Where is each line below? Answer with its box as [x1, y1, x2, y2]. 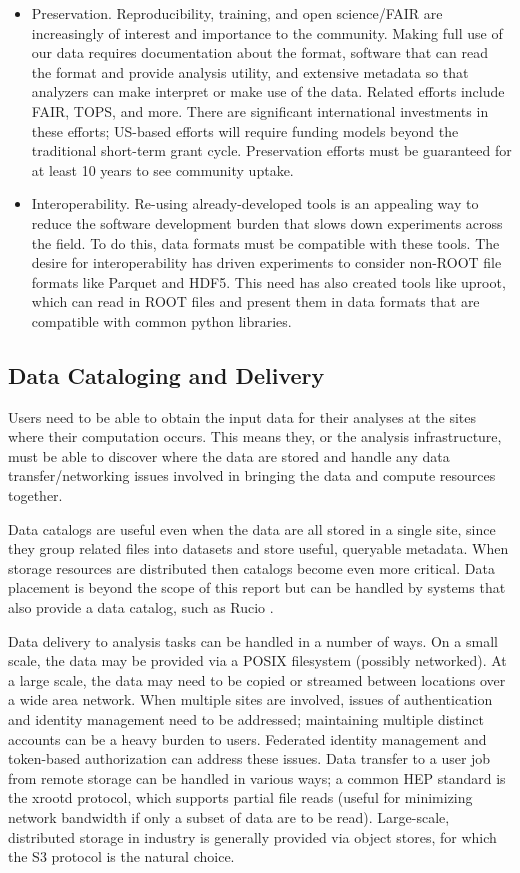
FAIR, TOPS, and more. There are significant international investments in [31, 100, 489, 121]
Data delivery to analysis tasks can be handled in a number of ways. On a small [8, 630, 498, 651]
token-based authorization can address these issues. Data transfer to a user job [8, 748, 491, 769]
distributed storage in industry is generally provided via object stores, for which [8, 826, 497, 847]
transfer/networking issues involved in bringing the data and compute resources [8, 465, 496, 486]
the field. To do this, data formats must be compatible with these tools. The [31, 232, 500, 253]
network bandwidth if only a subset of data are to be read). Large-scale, [8, 806, 450, 827]
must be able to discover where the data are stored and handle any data [8, 445, 450, 466]
